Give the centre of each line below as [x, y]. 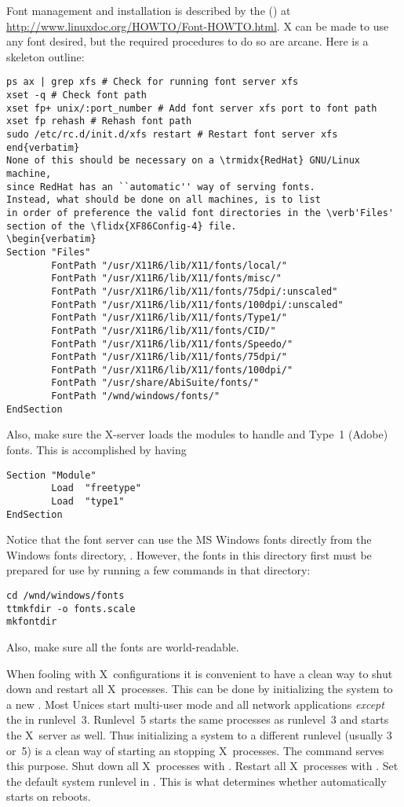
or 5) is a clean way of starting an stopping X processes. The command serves [195, 750]
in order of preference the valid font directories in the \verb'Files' [200, 213]
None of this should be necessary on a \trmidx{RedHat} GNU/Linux [184, 161]
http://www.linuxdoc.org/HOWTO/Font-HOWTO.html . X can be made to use [198, 26]
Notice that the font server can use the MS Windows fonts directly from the [189, 539]
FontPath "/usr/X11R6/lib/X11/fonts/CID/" [164, 330]
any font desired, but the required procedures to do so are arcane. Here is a [187, 41]
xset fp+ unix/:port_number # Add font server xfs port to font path [192, 108]
